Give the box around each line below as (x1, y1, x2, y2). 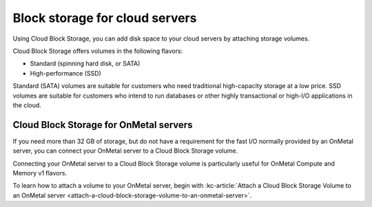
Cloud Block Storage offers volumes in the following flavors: (12, 47, 183, 55)
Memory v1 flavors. (12, 168, 68, 177)
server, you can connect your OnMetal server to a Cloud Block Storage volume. (12, 146, 238, 155)
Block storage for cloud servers (12, 10, 197, 25)
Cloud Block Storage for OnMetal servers (12, 119, 193, 131)
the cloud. (12, 100, 41, 109)
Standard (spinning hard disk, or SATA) (30, 59, 141, 68)
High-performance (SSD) (30, 69, 101, 77)
